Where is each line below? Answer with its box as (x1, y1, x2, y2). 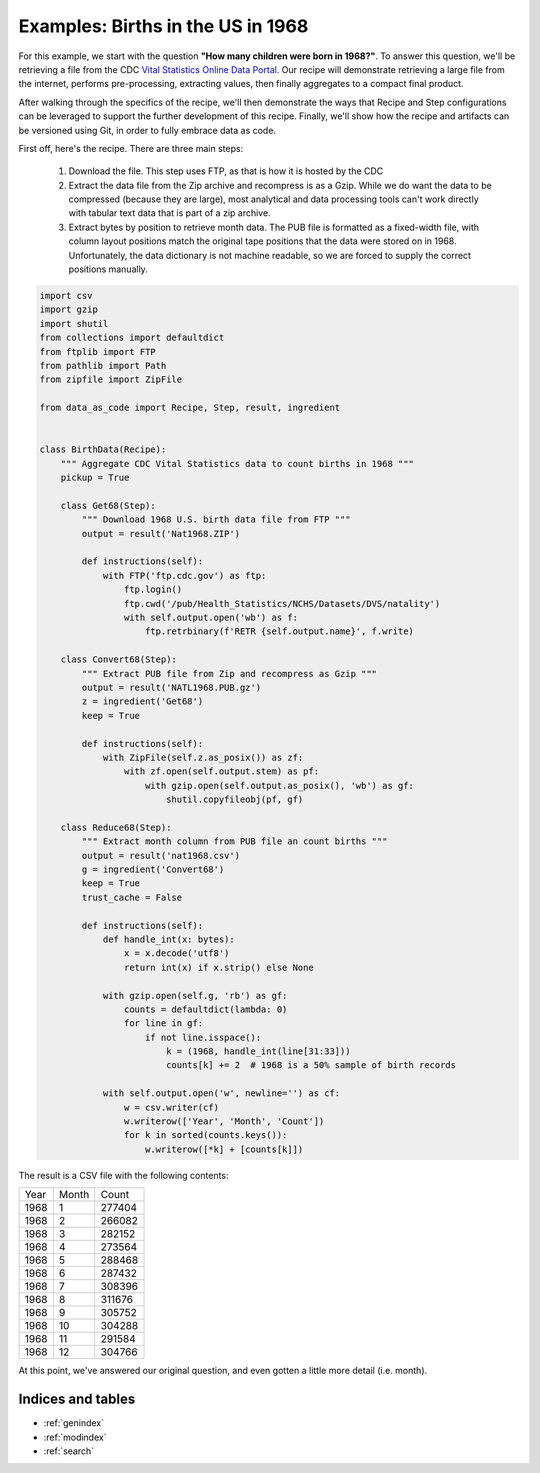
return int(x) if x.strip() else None (123, 961, 314, 973)
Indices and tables (18, 1391, 136, 1408)
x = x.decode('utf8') (123, 948, 230, 959)
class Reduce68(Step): (60, 821, 172, 833)
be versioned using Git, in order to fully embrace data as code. (18, 124, 277, 136)
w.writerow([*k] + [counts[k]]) (145, 1143, 304, 1155)
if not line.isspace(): (145, 1031, 262, 1043)
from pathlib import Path (39, 360, 167, 371)
